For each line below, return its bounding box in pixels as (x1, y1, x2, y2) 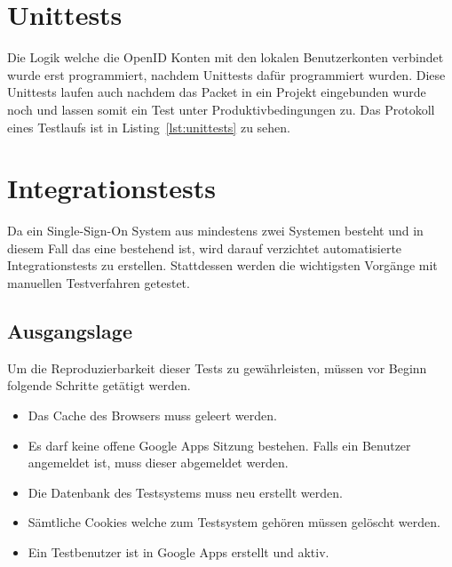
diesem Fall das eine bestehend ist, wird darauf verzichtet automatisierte (7, 238, 402, 257)
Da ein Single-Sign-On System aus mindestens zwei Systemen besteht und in (7, 221, 424, 240)
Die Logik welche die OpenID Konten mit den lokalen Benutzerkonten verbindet (7, 48, 444, 67)
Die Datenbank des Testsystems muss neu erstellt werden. (28, 483, 343, 501)
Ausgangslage (7, 316, 132, 344)
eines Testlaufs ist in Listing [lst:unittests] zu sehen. (7, 117, 290, 136)
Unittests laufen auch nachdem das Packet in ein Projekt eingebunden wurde (7, 83, 426, 101)
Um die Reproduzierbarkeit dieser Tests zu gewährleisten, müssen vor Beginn (7, 358, 427, 377)
